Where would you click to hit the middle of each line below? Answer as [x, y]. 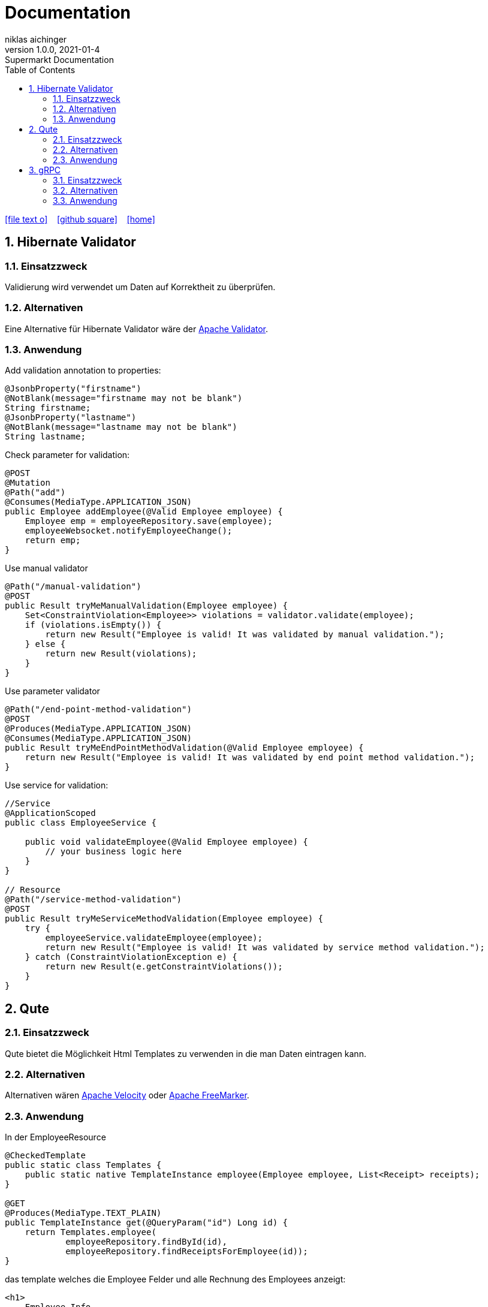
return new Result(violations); [121, 654]
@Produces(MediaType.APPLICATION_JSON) [98, 729]
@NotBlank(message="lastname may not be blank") [121, 427]
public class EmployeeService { [81, 823]
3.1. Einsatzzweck [88, 180]
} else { [45, 644]
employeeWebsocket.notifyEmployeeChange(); [129, 531]
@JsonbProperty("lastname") [71, 418]
